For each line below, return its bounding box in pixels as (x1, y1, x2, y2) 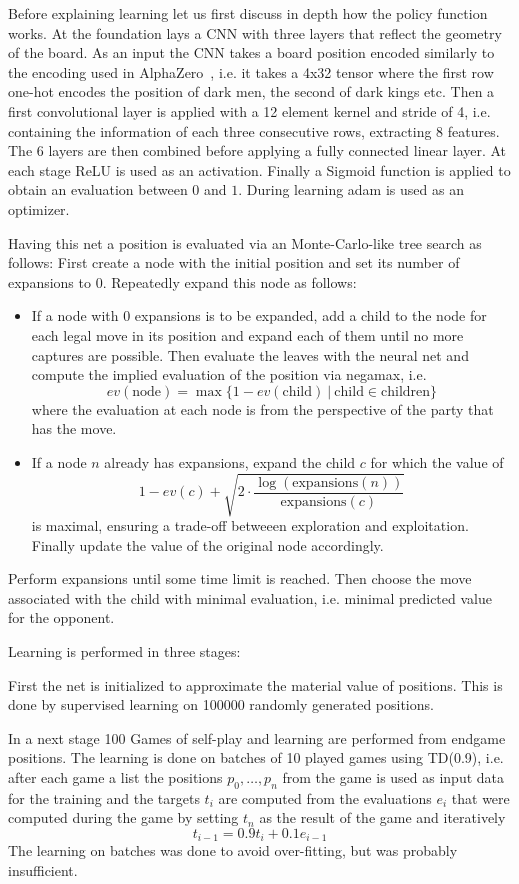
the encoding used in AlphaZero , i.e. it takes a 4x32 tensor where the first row (8, 61, 494, 82)
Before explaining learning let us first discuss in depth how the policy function (8, 3, 488, 23)
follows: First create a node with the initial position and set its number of (8, 252, 460, 273)
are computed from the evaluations (218, 787, 432, 808)
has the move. (31, 418, 117, 439)
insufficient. (8, 859, 78, 880)
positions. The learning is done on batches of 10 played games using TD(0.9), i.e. (8, 747, 504, 768)
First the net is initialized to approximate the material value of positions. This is (8, 674, 503, 695)
